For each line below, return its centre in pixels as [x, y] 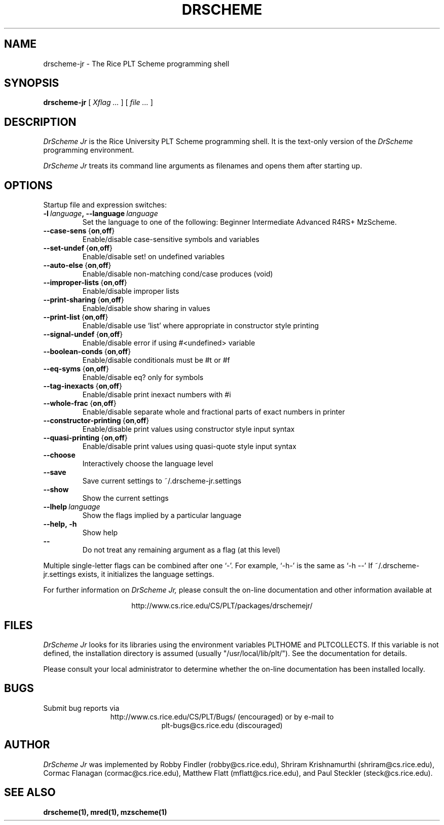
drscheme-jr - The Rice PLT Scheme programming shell [136, 63]
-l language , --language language [101, 214]
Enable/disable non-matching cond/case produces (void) [178, 274]
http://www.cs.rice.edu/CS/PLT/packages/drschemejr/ [222, 606]
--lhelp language [72, 507]
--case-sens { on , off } [79, 231]
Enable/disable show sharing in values [146, 308]
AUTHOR [27, 745]
